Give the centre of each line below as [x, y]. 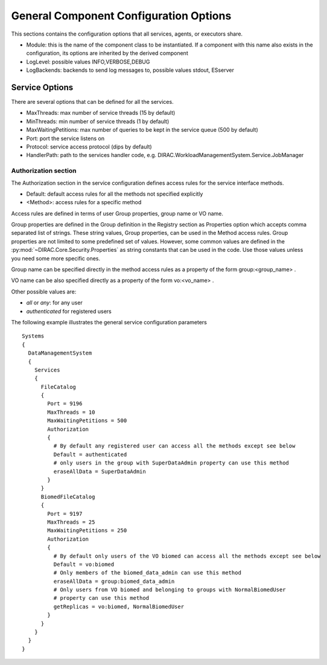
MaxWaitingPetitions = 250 [87, 531]
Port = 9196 [65, 404]
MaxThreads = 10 [71, 412]
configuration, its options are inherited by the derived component [107, 53]
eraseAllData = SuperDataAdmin [100, 471]
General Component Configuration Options [121, 16]
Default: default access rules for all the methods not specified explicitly [115, 194]
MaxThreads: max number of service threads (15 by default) [101, 113]
